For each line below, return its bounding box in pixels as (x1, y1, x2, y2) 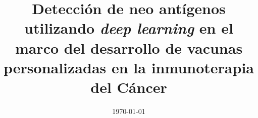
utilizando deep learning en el (24, 18, 233, 39)
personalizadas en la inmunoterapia (4, 57, 254, 77)
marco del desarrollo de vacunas (15, 37, 243, 58)
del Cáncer (90, 76, 167, 97)
